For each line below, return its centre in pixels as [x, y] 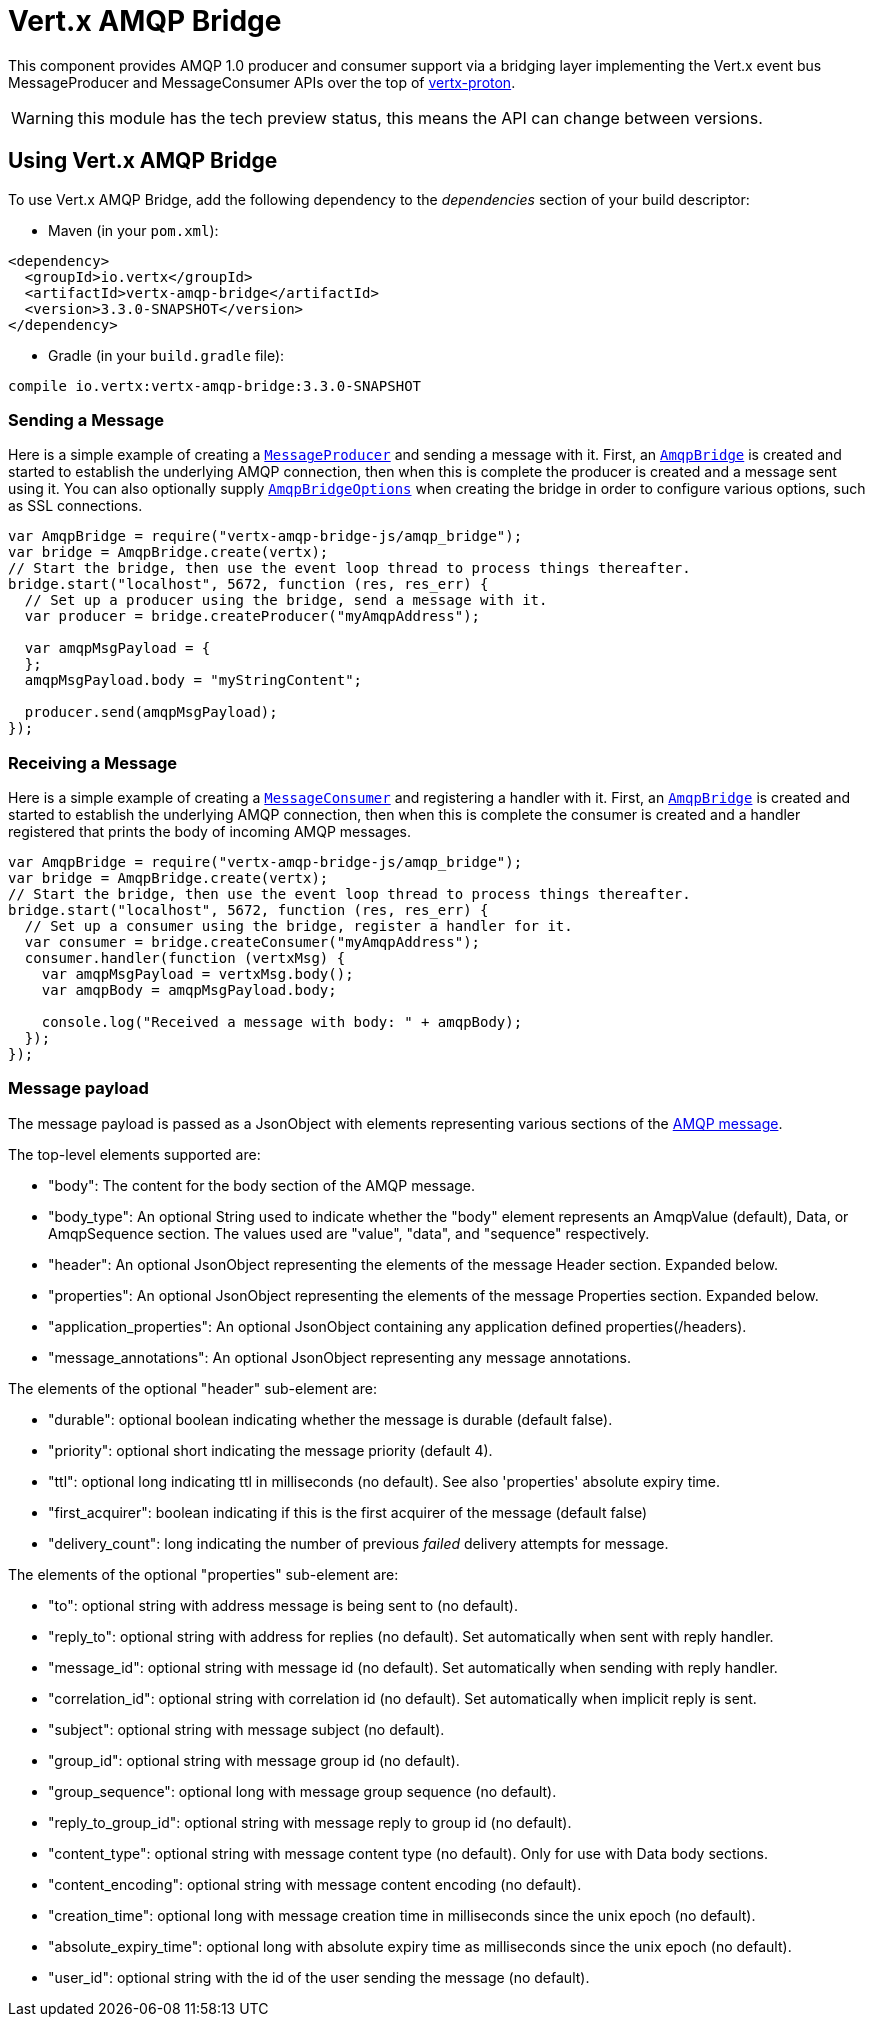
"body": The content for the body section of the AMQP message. [262, 1185]
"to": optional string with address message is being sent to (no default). [283, 1605]
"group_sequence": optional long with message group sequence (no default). [302, 1791]
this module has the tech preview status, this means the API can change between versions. [420, 117]
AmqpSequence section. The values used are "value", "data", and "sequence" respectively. [349, 1233]
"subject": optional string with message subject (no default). [246, 1729]
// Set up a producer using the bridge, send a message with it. [286, 600]
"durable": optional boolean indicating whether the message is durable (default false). [330, 1419]
